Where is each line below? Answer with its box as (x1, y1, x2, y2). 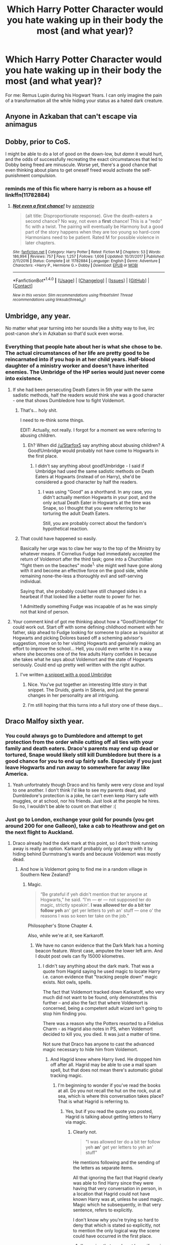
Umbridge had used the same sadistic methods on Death (35, 468, 154, 474)
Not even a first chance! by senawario (12, 203, 95, 209)
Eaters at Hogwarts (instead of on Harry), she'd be (35, 473, 141, 479)
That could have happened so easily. (20, 535, 97, 541)
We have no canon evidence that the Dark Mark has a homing (35, 942, 164, 948)
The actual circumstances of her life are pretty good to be (5, 349, 150, 356)
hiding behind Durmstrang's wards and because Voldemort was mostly (12, 851, 161, 857)
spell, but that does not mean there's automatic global (50, 1067, 163, 1073)
